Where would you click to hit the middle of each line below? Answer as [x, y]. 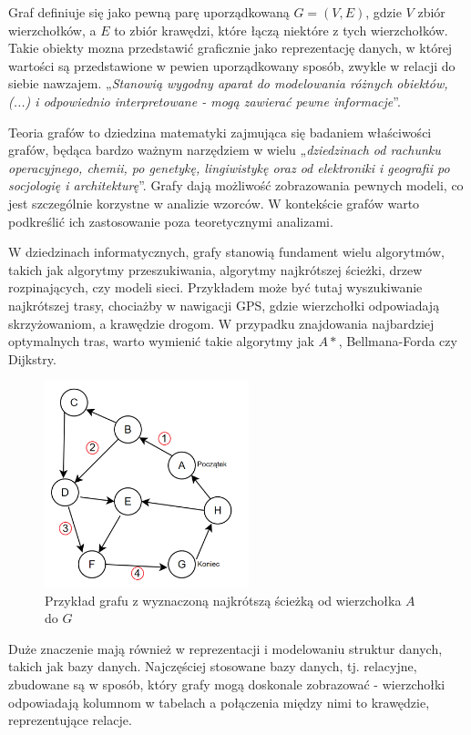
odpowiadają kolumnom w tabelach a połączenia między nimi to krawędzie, [219, 702]
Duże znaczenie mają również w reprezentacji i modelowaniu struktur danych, [225, 648]
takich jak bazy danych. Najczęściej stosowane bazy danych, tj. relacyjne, [213, 666]
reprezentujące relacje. [70, 720]
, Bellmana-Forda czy [398, 341]
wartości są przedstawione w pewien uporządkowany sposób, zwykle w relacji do [232, 65]
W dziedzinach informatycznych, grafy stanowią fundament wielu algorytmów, [226, 252]
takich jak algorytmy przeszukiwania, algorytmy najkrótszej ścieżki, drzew [215, 269]
